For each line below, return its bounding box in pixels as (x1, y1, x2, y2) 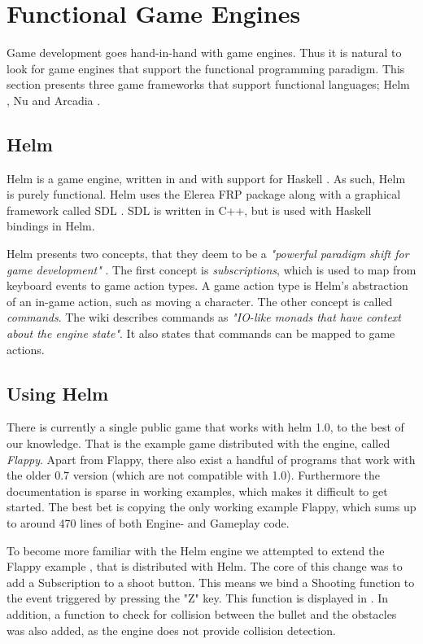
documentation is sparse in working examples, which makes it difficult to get (7, 482, 388, 499)
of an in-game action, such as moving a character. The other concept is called (7, 292, 393, 309)
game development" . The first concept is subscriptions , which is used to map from (7, 261, 416, 278)
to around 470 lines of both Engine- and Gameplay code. (7, 515, 290, 531)
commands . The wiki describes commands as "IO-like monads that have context (7, 309, 401, 326)
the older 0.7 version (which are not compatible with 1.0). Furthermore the (7, 467, 381, 484)
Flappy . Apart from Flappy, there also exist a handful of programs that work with (7, 450, 416, 467)
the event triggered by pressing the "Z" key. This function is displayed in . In (7, 589, 389, 607)
